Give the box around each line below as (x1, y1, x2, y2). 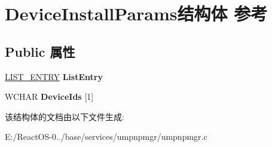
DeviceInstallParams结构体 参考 (5, 1, 268, 26)
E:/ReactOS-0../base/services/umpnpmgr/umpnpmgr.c (5, 130, 207, 143)
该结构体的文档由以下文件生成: (5, 110, 124, 122)
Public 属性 (5, 42, 75, 60)
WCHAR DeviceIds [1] (5, 90, 94, 103)
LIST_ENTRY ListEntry (5, 70, 103, 82)
